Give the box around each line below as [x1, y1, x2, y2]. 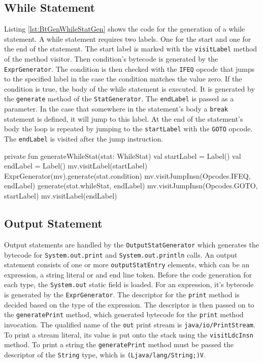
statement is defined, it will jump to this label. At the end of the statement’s [4, 113, 243, 124]
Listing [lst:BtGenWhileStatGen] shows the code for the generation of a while [4, 23, 245, 34]
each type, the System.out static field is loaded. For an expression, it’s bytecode [4, 279, 254, 290]
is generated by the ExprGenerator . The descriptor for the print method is [4, 289, 240, 300]
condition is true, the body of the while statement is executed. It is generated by [4, 83, 255, 94]
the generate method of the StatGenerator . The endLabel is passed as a [4, 93, 234, 104]
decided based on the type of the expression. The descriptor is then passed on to [4, 299, 254, 310]
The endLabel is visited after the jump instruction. [4, 133, 163, 144]
